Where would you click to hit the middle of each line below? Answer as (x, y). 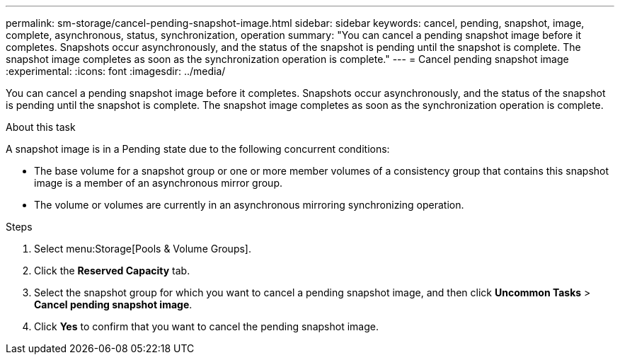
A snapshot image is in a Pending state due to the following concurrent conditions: (198, 149)
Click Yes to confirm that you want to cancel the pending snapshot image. (206, 326)
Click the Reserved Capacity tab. (112, 271)
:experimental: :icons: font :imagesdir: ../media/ (116, 71)
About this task (41, 127)
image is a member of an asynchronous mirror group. (158, 183)
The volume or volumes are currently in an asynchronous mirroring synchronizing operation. (249, 205)
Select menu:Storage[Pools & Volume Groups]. (143, 249)
